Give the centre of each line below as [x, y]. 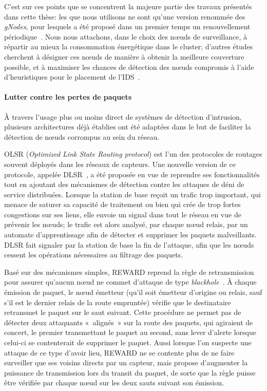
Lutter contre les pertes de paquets [68, 97]
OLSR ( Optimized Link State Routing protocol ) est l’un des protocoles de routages [133, 154]
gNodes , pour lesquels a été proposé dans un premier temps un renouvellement [127, 26]
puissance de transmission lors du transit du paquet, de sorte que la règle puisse [130, 372]
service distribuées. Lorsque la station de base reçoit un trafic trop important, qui [132, 194]
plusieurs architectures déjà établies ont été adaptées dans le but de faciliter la [128, 127]
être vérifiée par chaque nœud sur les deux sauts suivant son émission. [114, 383]
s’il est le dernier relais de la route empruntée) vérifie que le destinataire [118, 302]
